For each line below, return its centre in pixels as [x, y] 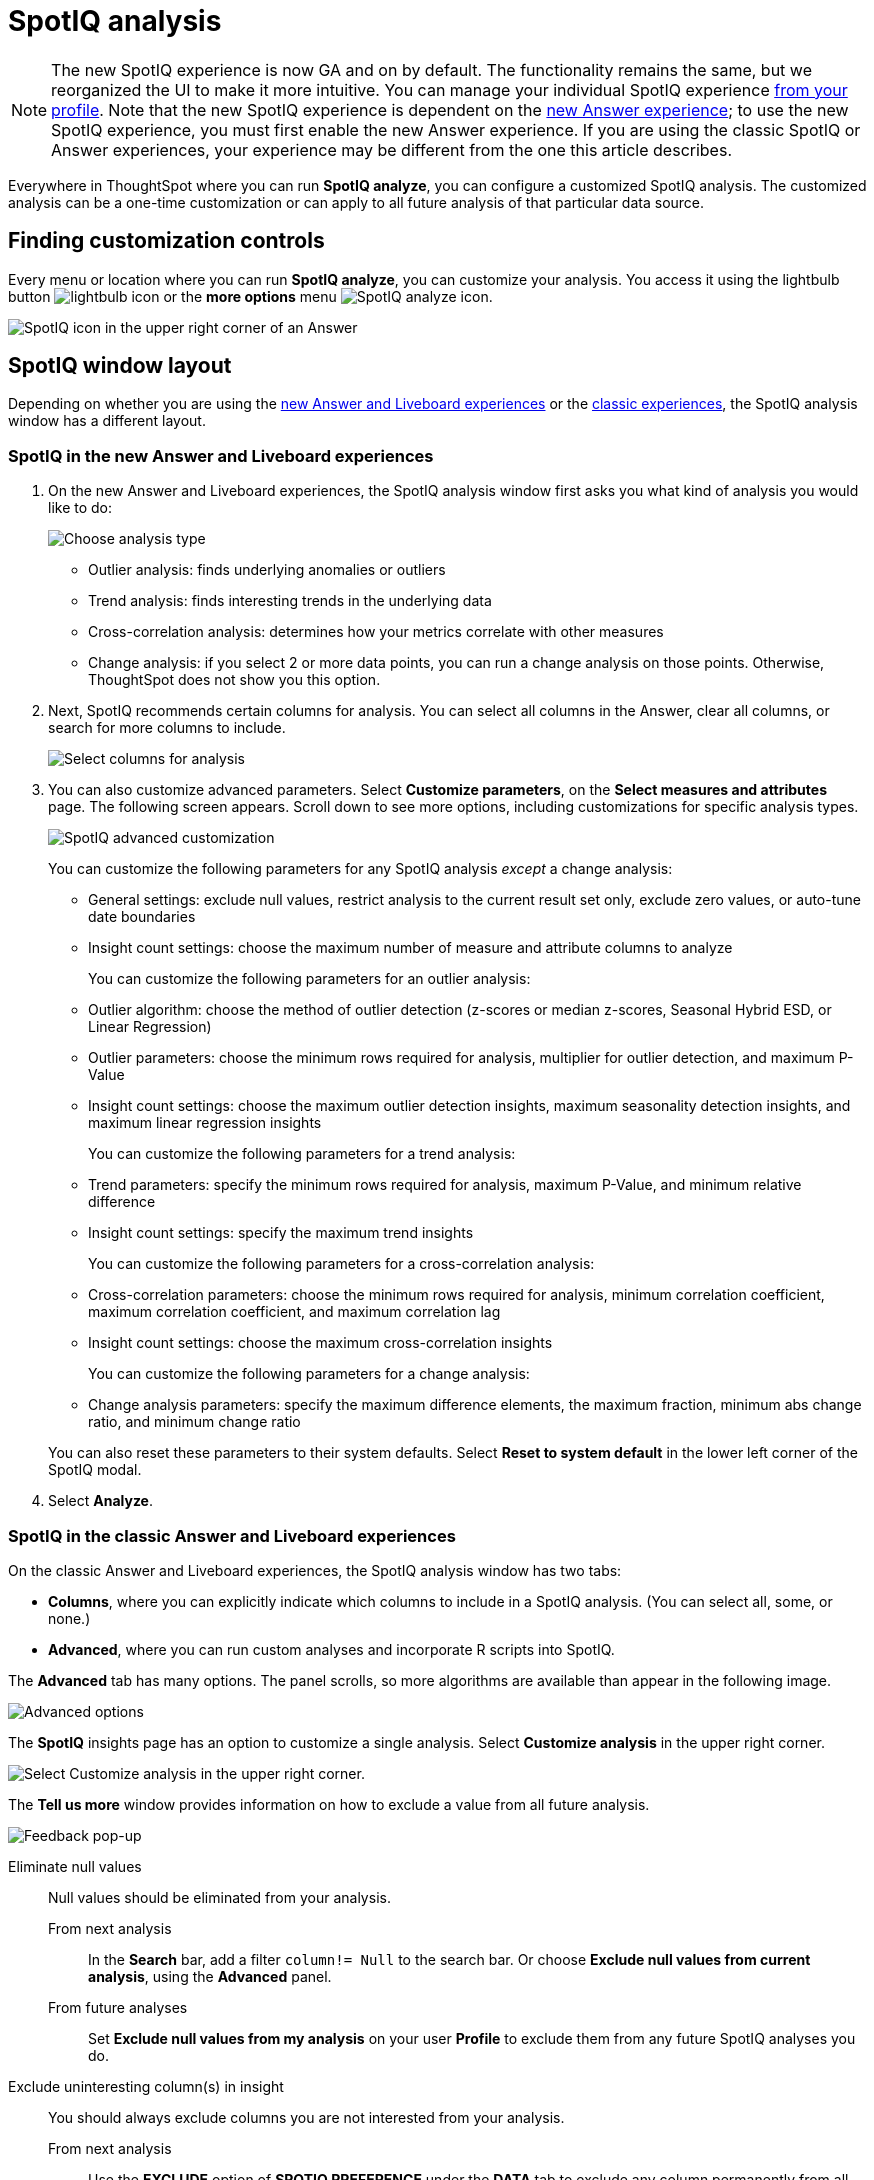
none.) [69, 1618]
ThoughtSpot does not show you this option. [234, 680]
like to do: [80, 508]
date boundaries [142, 917]
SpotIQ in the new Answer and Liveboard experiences [221, 455]
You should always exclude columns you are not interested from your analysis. [306, 2117]
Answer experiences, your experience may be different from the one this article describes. [391, 149]
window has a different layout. [107, 421]
